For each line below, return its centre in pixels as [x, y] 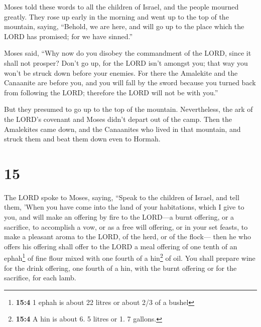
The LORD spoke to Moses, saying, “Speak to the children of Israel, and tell [122, 197]
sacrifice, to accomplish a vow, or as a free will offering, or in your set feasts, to [126, 226]
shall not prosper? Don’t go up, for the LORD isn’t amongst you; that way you [126, 62]
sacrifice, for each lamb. [40, 278]
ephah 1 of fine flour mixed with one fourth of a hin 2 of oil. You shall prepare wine [130, 257]
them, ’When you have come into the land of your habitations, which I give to [124, 207]
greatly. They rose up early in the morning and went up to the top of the [116, 16]
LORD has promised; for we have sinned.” [68, 36]
